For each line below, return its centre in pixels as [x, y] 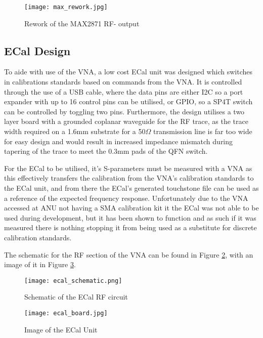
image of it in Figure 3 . [40, 264]
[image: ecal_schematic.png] [73, 281]
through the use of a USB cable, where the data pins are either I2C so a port [124, 91]
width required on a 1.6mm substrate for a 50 [75, 131]
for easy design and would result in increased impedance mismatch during [119, 141]
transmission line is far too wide [203, 131]
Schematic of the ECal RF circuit [76, 297]
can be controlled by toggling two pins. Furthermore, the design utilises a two [124, 111]
